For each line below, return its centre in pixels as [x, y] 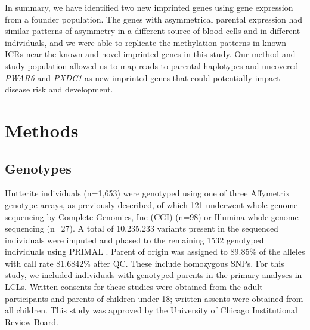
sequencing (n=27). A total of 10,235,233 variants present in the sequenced [142, 228]
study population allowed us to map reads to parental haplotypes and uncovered [152, 65]
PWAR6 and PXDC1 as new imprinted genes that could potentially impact [142, 77]
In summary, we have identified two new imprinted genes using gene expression [149, 7]
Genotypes [38, 168]
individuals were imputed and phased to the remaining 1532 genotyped [134, 240]
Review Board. [32, 321]
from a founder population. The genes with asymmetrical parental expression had [154, 19]
